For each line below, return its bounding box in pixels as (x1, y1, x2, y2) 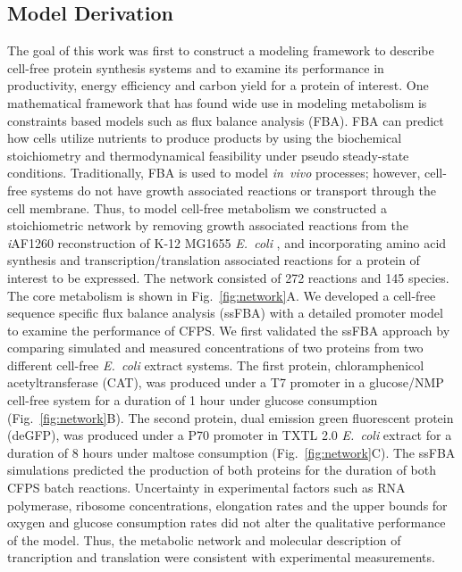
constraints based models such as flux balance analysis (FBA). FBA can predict (7, 111, 444, 129)
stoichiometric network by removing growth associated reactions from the (7, 216, 408, 235)
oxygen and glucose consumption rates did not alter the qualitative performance (7, 513, 446, 532)
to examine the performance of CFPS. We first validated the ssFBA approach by (7, 320, 450, 339)
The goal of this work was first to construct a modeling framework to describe (7, 41, 434, 60)
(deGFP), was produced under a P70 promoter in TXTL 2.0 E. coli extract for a (7, 426, 452, 444)
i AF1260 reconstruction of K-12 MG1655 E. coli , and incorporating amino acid (7, 233, 447, 252)
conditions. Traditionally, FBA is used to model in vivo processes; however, (7, 163, 421, 182)
